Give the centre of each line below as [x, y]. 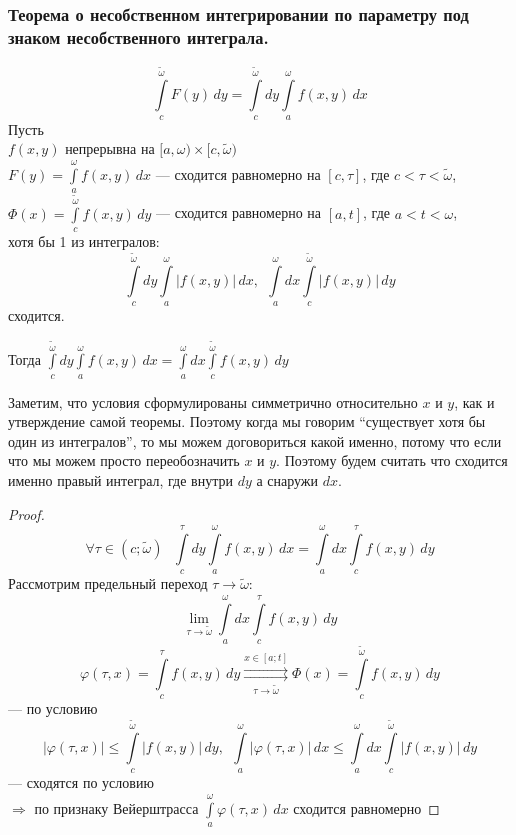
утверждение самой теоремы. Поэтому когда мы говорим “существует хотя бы [247, 421]
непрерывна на [110, 148]
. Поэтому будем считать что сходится [392, 460]
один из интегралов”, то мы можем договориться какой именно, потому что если [255, 440]
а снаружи [287, 480]
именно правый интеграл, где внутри [120, 480]
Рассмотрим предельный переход [108, 583]
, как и [474, 401]
